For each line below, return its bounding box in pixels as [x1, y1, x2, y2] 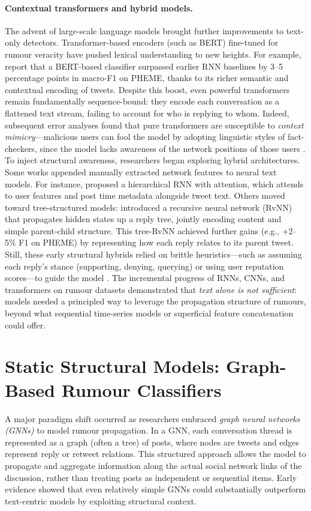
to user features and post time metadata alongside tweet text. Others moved [5, 189, 285, 202]
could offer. [5, 318, 46, 331]
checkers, [5, 142, 37, 154]
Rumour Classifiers [61, 377, 222, 402]
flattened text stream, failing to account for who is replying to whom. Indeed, [5, 106, 289, 119]
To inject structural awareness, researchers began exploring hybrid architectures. [5, 154, 300, 166]
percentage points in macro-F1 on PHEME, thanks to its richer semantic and [5, 71, 289, 84]
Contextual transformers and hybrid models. [5, 1, 193, 14]
